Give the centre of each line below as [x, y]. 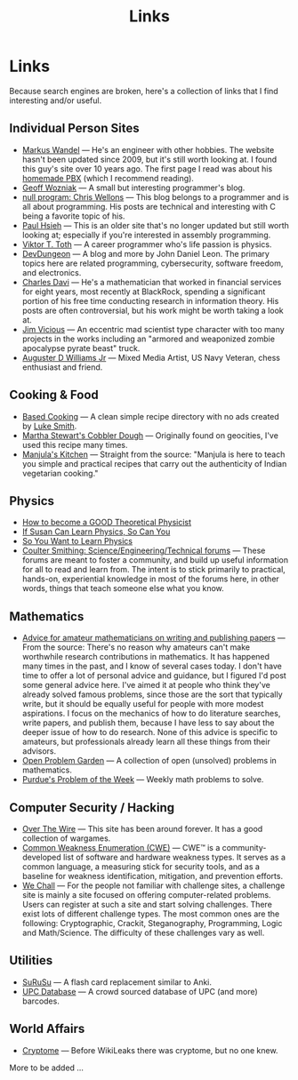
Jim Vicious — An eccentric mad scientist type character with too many [153, 329]
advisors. [39, 751]
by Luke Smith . [49, 426]
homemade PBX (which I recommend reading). [108, 178]
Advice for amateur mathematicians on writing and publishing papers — [154, 638]
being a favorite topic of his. [73, 216]
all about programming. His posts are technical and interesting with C [149, 206]
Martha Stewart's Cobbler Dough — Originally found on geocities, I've [150, 435]
